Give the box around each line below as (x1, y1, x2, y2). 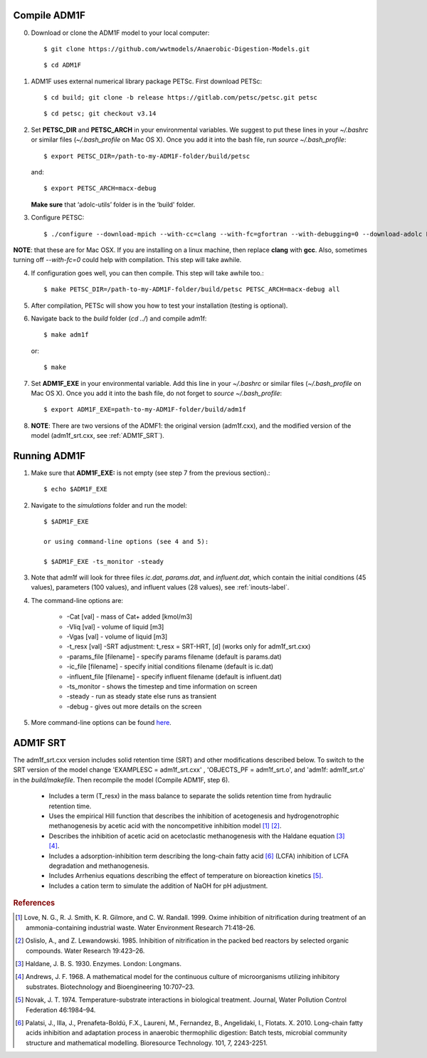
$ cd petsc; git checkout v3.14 (43, 110, 157, 117)
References (13, 898, 56, 908)
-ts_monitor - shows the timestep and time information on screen (66, 682, 258, 691)
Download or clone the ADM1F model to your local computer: (31, 28, 210, 37)
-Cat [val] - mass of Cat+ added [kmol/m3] (66, 612, 193, 621)
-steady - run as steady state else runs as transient (66, 692, 217, 701)
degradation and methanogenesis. (48, 861, 149, 870)
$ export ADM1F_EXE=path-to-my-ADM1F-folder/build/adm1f (43, 406, 247, 414)
